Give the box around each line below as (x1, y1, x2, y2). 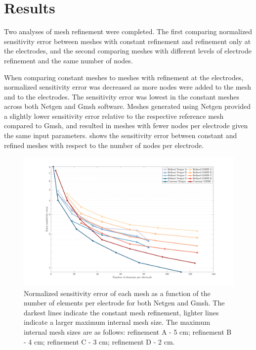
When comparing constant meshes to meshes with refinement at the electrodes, (4, 72, 244, 82)
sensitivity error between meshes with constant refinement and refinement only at (4, 36, 251, 46)
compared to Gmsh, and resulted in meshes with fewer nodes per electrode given (4, 120, 248, 131)
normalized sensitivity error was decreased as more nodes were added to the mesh (4, 82, 252, 92)
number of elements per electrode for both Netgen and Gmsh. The (24, 298, 225, 308)
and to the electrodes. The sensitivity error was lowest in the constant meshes (4, 91, 239, 101)
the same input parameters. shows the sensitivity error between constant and (4, 130, 237, 141)
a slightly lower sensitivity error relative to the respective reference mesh (4, 110, 224, 121)
